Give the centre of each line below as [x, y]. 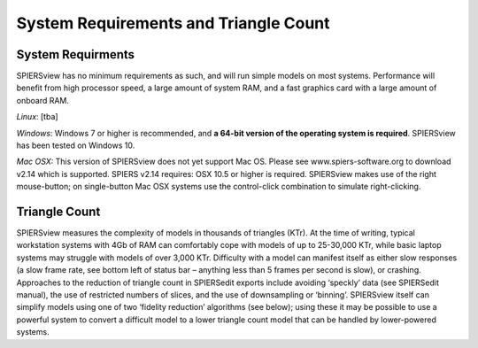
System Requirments [76, 54]
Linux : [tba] [37, 117]
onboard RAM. [43, 100]
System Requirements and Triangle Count [173, 23]
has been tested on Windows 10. [76, 145]
